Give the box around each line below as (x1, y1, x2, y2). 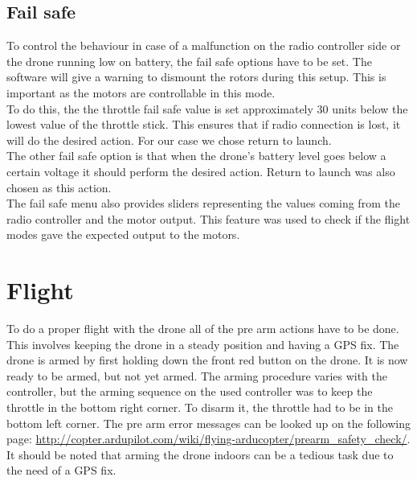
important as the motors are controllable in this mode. (6, 84, 276, 101)
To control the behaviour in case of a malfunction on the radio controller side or (6, 37, 401, 54)
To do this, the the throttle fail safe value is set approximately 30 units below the (6, 100, 408, 117)
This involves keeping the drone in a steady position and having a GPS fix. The (6, 335, 399, 352)
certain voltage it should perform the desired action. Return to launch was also (6, 162, 395, 179)
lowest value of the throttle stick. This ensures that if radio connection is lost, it (6, 116, 401, 133)
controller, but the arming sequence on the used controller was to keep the (6, 383, 373, 400)
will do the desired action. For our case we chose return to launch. (6, 131, 332, 148)
